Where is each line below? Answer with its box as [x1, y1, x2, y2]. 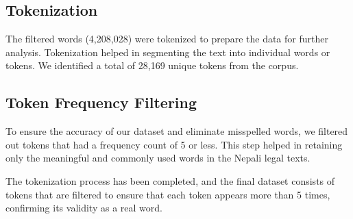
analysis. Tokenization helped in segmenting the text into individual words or [5, 44, 330, 59]
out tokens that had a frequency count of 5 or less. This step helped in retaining [5, 137, 343, 151]
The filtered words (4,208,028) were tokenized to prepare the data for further [5, 31, 328, 46]
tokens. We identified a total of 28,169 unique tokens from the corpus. [5, 58, 299, 73]
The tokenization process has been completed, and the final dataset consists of [5, 173, 335, 188]
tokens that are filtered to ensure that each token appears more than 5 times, [5, 187, 330, 201]
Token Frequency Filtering [5, 92, 197, 113]
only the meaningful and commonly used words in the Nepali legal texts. [5, 151, 311, 165]
